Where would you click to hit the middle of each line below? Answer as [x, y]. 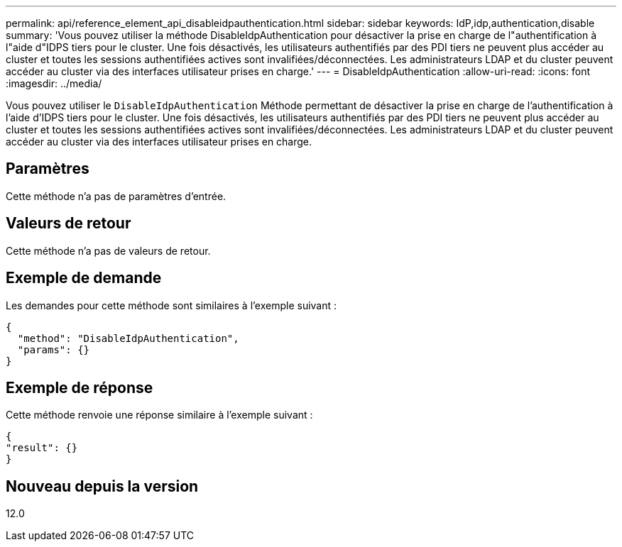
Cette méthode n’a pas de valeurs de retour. [108, 250]
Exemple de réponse [80, 387]
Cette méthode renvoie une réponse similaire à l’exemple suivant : [159, 415]
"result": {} [42, 448]
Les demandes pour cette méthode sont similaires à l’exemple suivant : [171, 305]
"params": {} [54, 349]
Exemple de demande [84, 278]
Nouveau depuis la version [102, 486]
